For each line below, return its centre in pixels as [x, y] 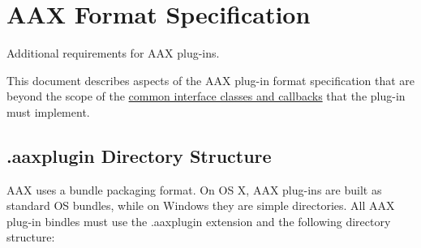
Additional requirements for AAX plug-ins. [113, 53]
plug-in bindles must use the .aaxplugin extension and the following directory [199, 221]
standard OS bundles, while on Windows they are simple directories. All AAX [201, 205]
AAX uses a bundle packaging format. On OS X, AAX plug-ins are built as [194, 189]
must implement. [48, 111]
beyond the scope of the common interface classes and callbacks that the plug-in [206, 96]
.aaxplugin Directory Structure [139, 155]
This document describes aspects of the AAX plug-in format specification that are [211, 80]
